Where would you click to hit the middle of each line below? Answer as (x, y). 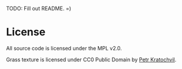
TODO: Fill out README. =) (39, 8)
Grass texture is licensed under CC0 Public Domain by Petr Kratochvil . (91, 59)
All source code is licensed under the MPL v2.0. (64, 48)
